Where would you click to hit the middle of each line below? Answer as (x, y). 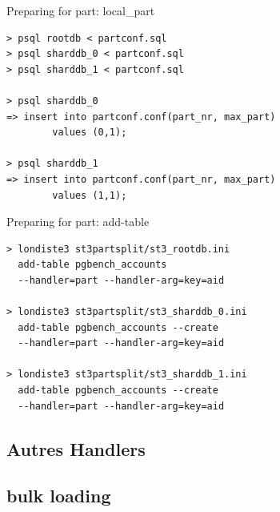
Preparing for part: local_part (81, 10)
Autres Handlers (76, 448)
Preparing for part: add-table (78, 222)
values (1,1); (90, 195)
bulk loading (59, 496)
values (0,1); (90, 133)
